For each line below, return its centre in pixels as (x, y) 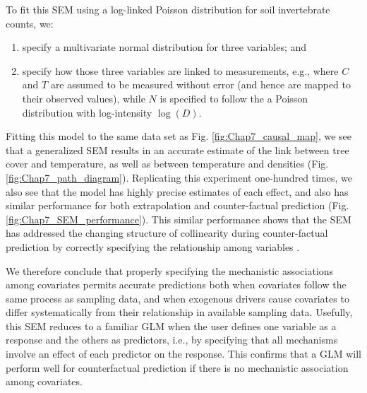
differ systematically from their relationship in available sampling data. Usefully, (179, 312)
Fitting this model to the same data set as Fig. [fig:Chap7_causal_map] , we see (179, 136)
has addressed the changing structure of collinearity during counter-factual (167, 233)
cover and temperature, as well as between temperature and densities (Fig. (167, 164)
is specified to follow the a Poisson (234, 98)
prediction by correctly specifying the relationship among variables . (153, 246)
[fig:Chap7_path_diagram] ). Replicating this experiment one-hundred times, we (179, 177)
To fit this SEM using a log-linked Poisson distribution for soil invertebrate (168, 9)
